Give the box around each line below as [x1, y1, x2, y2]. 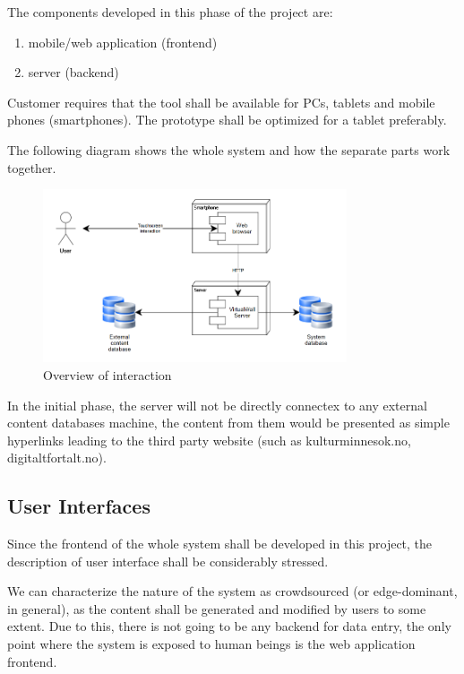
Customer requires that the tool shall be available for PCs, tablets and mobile [7, 92, 435, 111]
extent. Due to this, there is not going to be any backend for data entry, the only [7, 617, 451, 635]
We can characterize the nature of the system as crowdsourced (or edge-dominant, [7, 582, 458, 601]
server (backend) [28, 63, 119, 82]
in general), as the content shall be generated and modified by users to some [7, 599, 426, 618]
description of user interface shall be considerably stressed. [7, 551, 329, 570]
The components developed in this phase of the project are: [7, 3, 333, 21]
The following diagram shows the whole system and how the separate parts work [7, 140, 451, 159]
